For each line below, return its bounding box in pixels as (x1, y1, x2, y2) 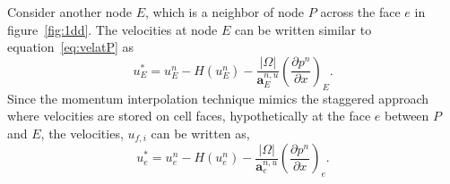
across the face (320, 3, 401, 21)
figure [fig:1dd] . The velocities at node (7, 20, 218, 38)
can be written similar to (234, 20, 372, 38)
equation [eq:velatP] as (7, 38, 134, 56)
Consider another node (7, 3, 133, 21)
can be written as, (151, 123, 250, 142)
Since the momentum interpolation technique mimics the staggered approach (7, 88, 429, 107)
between (384, 106, 429, 125)
